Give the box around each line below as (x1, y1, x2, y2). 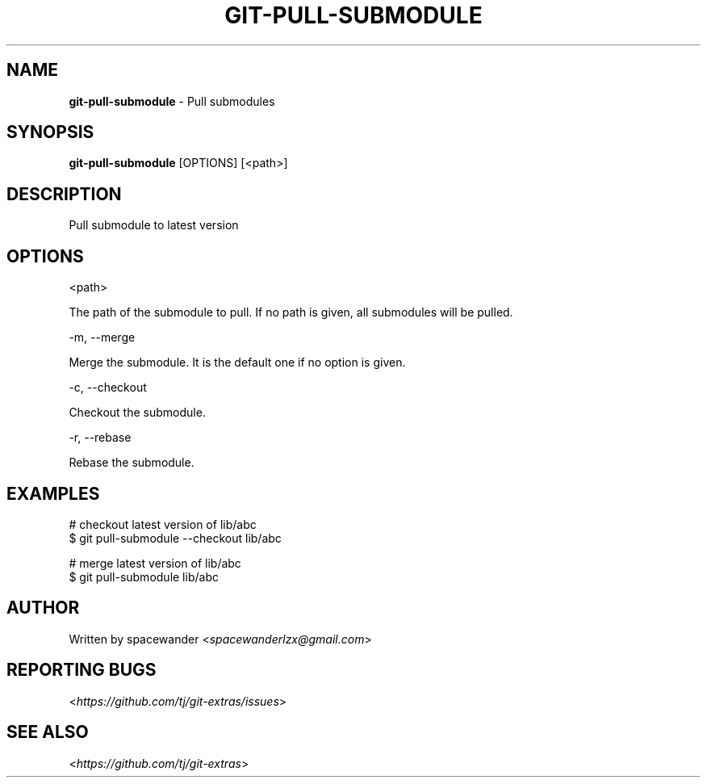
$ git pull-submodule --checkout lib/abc (69, 530, 282, 545)
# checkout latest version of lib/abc (69, 517, 257, 531)
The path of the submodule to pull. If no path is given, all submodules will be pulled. (69, 305, 513, 320)
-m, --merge (69, 330, 136, 345)
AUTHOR (6, 597, 80, 618)
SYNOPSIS (6, 122, 94, 143)
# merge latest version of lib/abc (69, 556, 241, 570)
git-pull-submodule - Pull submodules (69, 94, 275, 108)
